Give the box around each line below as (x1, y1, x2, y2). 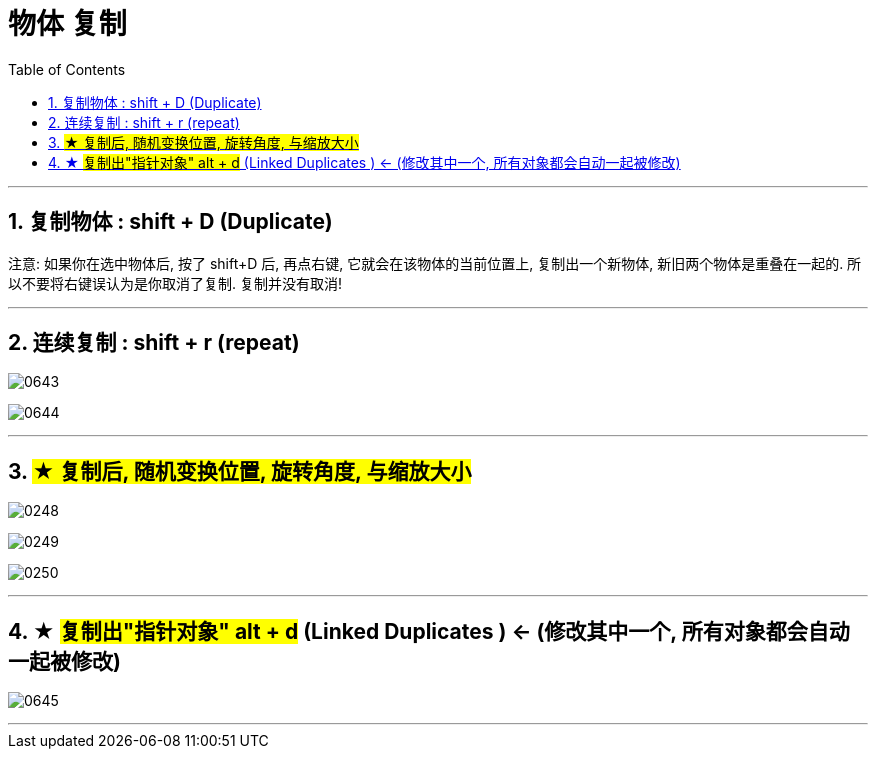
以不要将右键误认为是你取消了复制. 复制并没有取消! (8, 274, 342, 292)
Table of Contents (8, 60, 126, 78)
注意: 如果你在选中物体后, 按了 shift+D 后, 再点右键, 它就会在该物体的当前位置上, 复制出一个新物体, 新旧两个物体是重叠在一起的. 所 (8, 254, 862, 272)
